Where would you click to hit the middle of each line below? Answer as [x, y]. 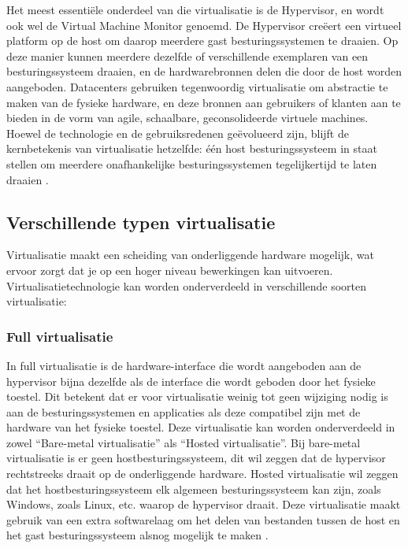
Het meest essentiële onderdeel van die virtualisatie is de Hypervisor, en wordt [195, 9]
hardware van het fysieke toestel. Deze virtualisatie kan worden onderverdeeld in [201, 427]
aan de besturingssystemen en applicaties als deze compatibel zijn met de [184, 411]
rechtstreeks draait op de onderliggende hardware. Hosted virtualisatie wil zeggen [202, 474]
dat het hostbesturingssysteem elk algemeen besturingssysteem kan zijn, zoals [194, 489]
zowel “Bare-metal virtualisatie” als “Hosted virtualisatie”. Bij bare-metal [184, 442]
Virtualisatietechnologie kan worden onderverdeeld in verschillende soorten [187, 285]
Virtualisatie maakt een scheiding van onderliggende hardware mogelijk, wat [190, 255]
